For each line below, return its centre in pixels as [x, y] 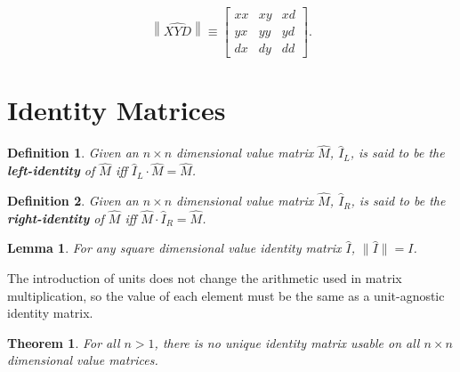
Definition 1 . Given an [73, 153]
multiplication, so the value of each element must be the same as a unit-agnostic [226, 295]
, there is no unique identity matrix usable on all [287, 342]
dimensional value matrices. [83, 360]
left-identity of [51, 170]
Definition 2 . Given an [73, 201]
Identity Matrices [117, 110]
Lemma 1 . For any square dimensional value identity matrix [174, 248]
